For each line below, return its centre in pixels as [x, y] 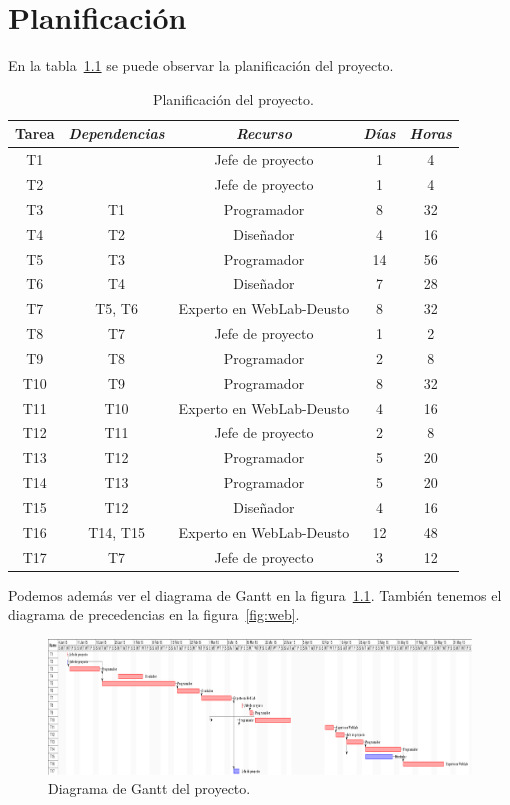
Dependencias [116, 133]
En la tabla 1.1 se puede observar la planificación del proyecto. [201, 65]
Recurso [263, 133]
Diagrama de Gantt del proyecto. [149, 788]
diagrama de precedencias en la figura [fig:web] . [154, 614]
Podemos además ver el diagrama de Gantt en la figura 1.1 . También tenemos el [255, 594]
